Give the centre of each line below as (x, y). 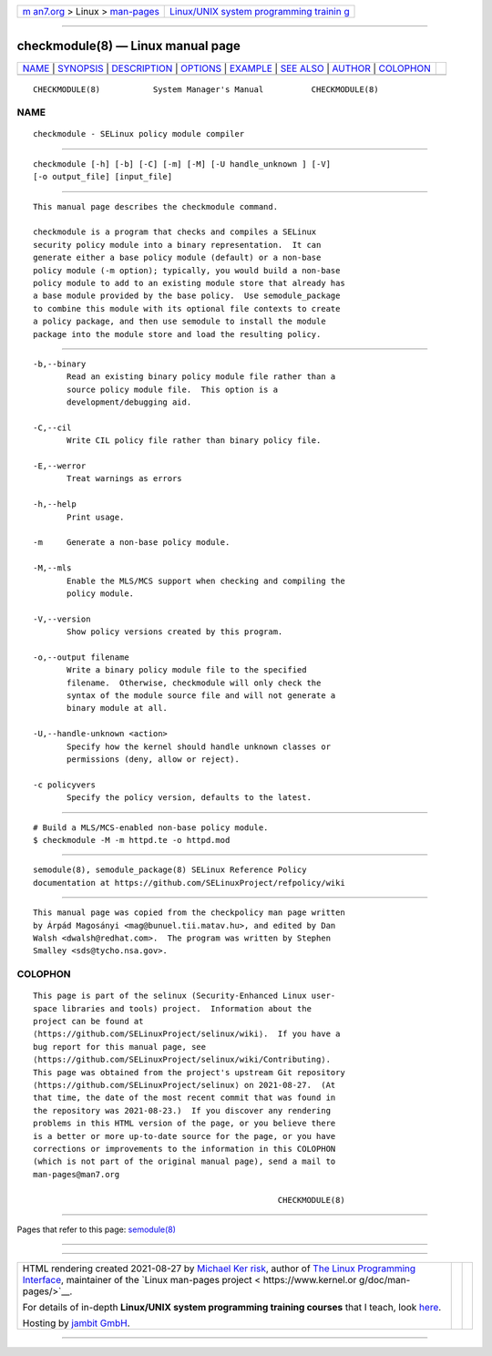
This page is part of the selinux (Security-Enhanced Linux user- (184, 996)
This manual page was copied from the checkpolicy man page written (189, 913)
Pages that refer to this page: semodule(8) (97, 1229)
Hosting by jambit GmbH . (77, 1323)
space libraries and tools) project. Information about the (172, 1008)
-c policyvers (64, 785)
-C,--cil (52, 427)
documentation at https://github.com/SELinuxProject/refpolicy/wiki (189, 883)
